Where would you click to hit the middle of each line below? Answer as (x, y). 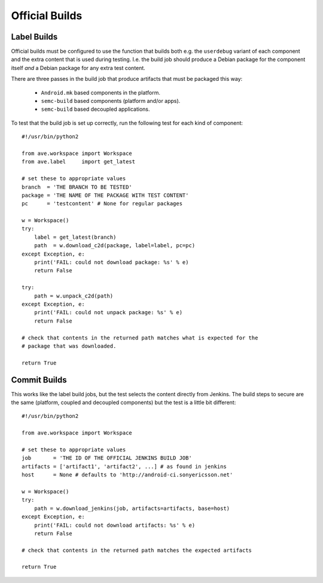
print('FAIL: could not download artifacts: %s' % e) (115, 525)
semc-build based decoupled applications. (95, 109)
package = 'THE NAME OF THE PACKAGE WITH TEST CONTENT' (105, 195)
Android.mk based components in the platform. (101, 92)
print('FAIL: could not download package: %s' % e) (111, 262)
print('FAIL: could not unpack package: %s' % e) (108, 312)
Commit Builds (39, 380)
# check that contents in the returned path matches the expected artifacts (137, 550)
